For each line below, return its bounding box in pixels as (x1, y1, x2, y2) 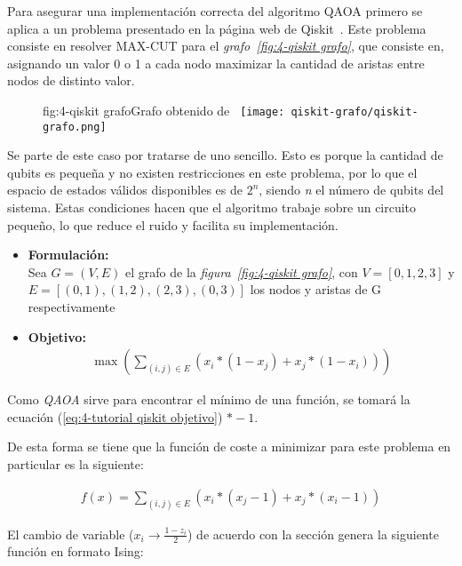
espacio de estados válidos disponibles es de (7, 180, 243, 199)
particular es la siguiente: (7, 455, 144, 474)
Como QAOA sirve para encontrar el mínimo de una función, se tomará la (7, 390, 410, 409)
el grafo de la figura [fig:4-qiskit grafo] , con (125, 262, 358, 281)
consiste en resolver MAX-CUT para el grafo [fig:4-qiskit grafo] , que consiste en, (7, 36, 444, 55)
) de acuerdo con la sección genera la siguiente (187, 524, 439, 543)
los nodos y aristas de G (250, 280, 382, 299)
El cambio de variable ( (7, 524, 134, 543)
